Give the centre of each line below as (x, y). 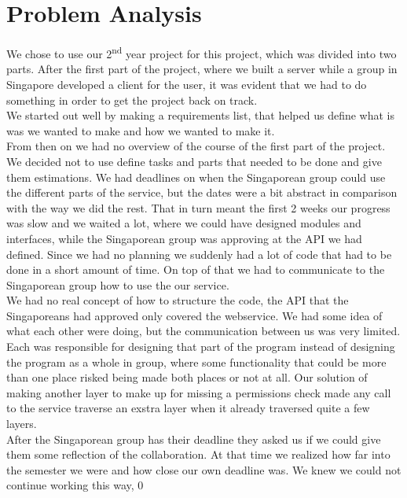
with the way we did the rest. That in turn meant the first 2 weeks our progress (198, 207)
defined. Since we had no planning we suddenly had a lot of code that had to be (199, 254)
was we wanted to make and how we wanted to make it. (141, 130)
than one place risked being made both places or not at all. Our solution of (187, 377)
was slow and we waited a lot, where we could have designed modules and (184, 223)
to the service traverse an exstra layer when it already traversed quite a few (188, 408)
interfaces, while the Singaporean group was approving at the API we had (184, 238)
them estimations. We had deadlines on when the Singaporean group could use (196, 177)
